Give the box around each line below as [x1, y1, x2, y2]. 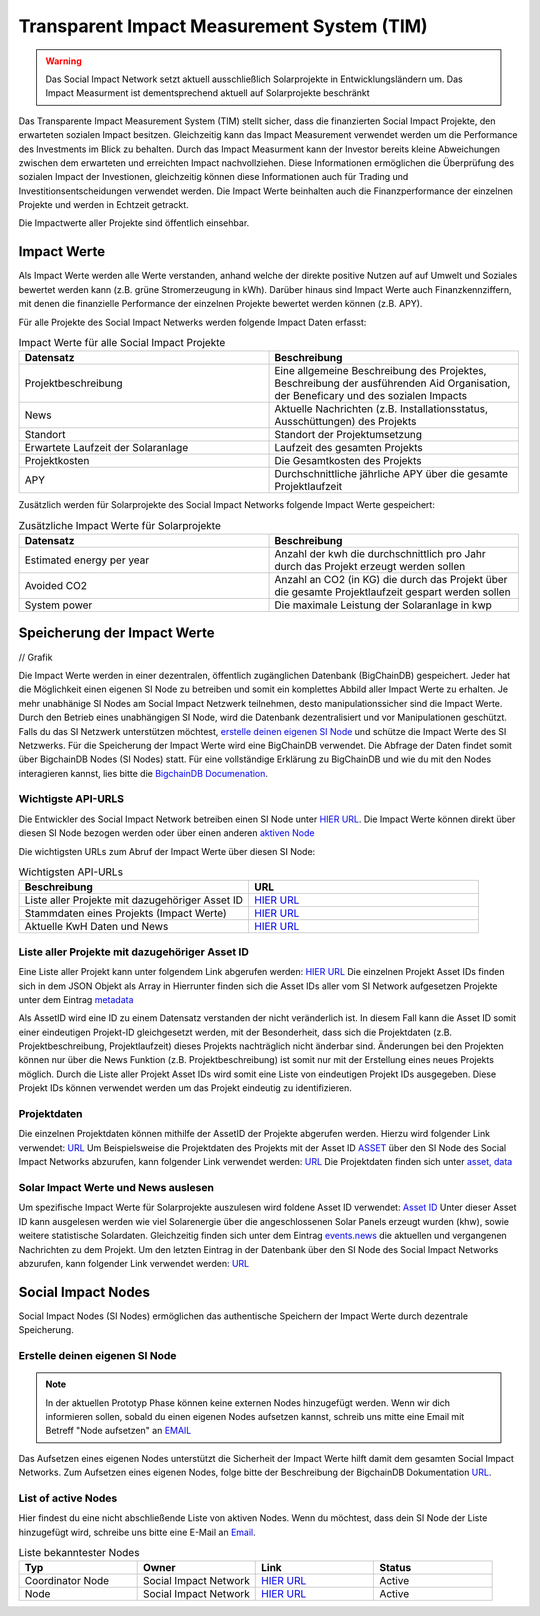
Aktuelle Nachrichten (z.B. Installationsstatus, [274, 402, 489, 416]
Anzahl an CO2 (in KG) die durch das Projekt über [274, 573, 508, 587]
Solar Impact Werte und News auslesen [18, 1180, 215, 1194]
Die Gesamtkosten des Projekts [274, 454, 422, 468]
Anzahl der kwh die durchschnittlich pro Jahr [274, 547, 486, 561]
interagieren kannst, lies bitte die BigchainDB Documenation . [18, 767, 269, 779]
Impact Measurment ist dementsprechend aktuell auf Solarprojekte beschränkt [45, 87, 370, 99]
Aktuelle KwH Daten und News [24, 920, 169, 934]
